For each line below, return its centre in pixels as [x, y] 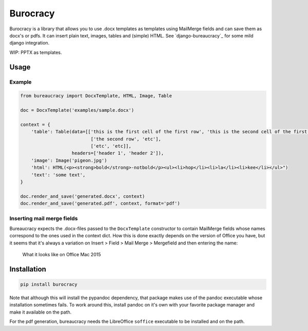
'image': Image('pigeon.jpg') [69, 160]
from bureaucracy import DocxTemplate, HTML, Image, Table [96, 96]
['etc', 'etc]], [111, 146]
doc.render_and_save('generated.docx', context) [83, 196]
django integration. [30, 43]
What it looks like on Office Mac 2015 [62, 255]
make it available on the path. [41, 312]
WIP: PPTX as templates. [36, 52]
